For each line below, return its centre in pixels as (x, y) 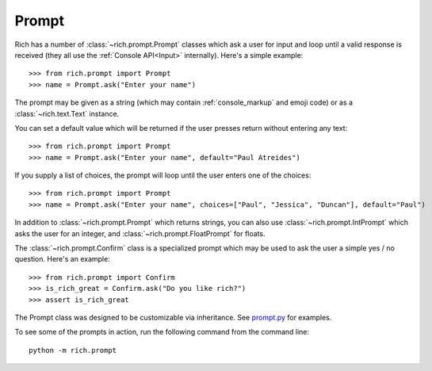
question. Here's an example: (62, 259)
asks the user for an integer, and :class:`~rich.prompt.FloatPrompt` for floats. (140, 233)
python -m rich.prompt (73, 350)
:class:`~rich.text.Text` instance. (67, 113)
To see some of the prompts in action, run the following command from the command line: (162, 332)
